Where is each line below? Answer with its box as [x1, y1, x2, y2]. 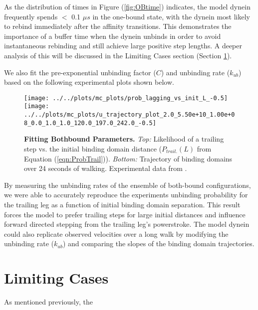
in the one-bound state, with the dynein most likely [92, 11, 250, 21]
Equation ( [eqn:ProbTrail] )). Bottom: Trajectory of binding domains [24, 153, 233, 163]
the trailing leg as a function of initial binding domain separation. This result [4, 199, 241, 209]
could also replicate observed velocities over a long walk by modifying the [4, 228, 229, 239]
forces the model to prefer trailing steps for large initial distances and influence [4, 209, 246, 219]
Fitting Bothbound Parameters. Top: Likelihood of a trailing [24, 134, 224, 144]
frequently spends [4, 11, 58, 21]
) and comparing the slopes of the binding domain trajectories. [62, 238, 255, 249]
